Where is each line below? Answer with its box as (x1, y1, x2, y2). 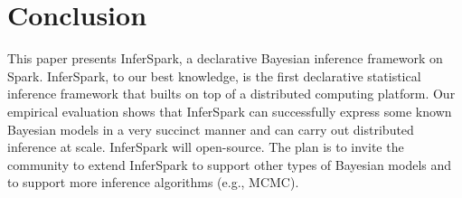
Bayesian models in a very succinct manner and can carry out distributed (7, 119, 414, 138)
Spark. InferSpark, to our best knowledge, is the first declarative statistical (7, 66, 421, 85)
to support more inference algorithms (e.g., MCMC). (7, 173, 299, 192)
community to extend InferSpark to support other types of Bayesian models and (7, 155, 452, 174)
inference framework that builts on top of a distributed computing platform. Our (7, 84, 456, 103)
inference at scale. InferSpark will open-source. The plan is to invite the (7, 137, 404, 156)
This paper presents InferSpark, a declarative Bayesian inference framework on (7, 49, 443, 68)
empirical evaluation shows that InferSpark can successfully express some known (7, 101, 452, 120)
